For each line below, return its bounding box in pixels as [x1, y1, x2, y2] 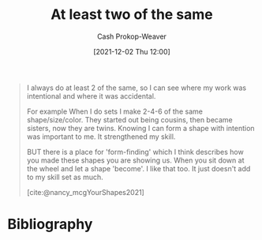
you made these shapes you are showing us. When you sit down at [26, 156, 245, 165]
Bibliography [7, 216, 93, 234]
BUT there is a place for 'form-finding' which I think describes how [26, 147, 244, 156]
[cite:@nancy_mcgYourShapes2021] [26, 187, 145, 197]
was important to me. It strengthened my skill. [26, 132, 176, 141]
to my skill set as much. [26, 172, 103, 182]
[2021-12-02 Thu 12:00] [93, 47, 170, 56]
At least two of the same [50, 6, 214, 24]
